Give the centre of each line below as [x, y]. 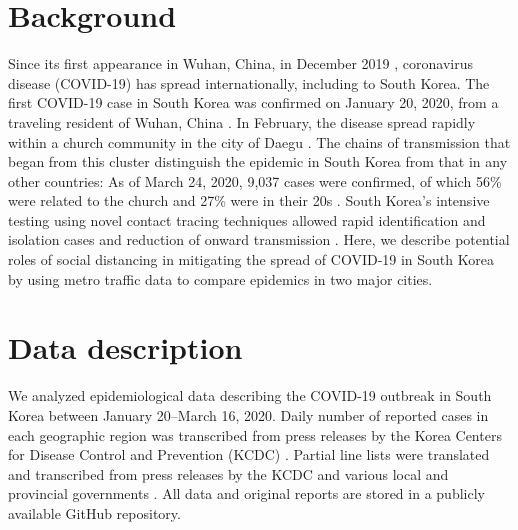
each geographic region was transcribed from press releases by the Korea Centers [255, 434]
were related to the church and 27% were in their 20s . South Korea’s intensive [249, 200]
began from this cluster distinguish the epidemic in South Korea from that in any [258, 161]
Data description [125, 347]
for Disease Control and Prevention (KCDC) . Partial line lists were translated [249, 454]
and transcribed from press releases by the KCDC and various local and [228, 473]
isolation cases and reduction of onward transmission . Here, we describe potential [259, 239]
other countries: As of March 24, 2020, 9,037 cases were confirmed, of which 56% [255, 180]
